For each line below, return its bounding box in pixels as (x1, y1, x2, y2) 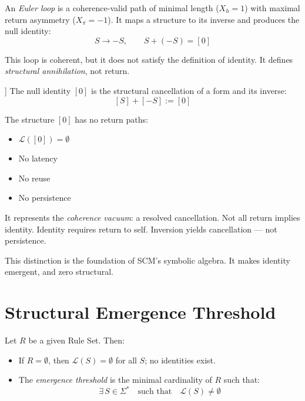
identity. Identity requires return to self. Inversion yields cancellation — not (5, 223, 277, 235)
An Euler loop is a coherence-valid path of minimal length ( (5, 2, 219, 14)
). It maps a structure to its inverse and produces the (108, 13, 300, 25)
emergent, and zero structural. (5, 265, 113, 278)
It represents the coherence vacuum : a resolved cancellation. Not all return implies (5, 211, 300, 223)
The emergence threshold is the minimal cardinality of (18, 373, 212, 386)
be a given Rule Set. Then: (28, 334, 125, 346)
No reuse (18, 171, 51, 184)
